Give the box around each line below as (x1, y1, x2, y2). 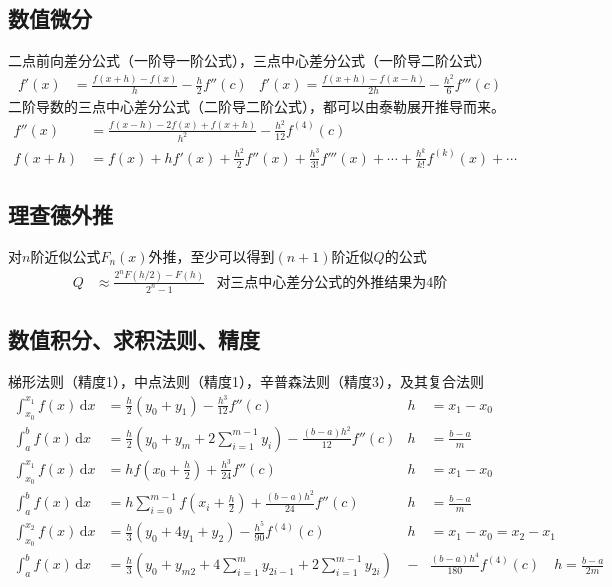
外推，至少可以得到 (148, 245, 275, 266)
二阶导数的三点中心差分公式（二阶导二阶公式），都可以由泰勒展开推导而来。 (8, 95, 505, 116)
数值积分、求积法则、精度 (8, 324, 260, 355)
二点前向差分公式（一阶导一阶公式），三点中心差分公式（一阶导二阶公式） (8, 50, 491, 71)
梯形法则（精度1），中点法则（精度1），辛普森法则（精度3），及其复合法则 (8, 370, 484, 391)
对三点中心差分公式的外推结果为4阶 (216, 275, 448, 290)
